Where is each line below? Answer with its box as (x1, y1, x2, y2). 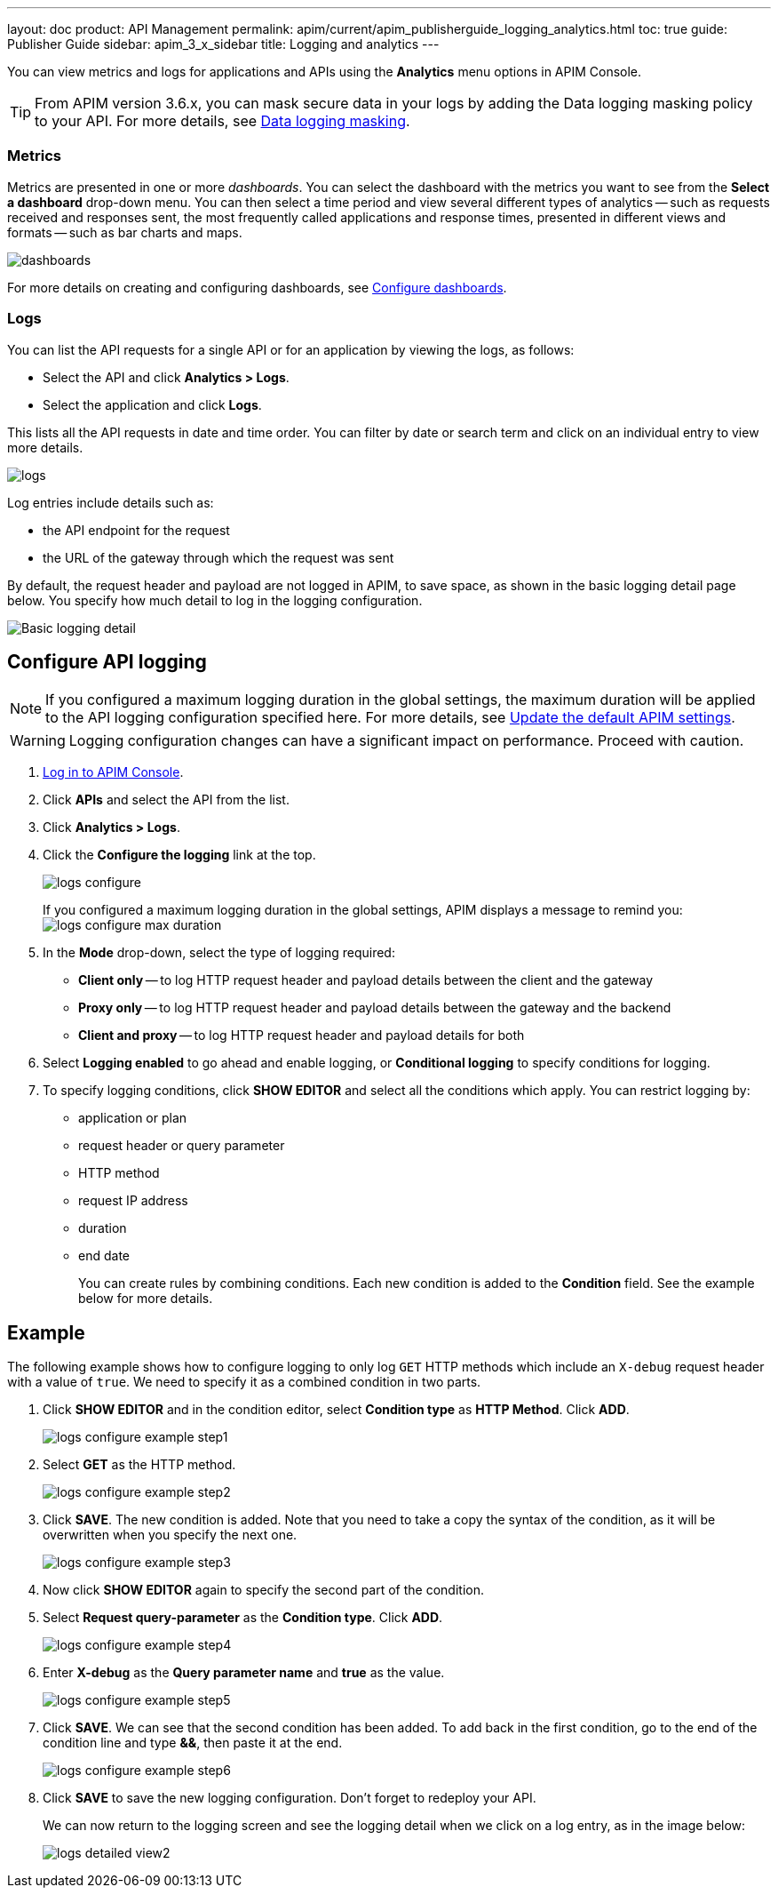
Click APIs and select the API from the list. (43, 792, 290, 808)
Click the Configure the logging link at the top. (43, 847, 316, 863)
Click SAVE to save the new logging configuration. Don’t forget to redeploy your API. (43, 1790, 536, 1806)
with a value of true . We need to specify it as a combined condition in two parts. (7, 1374, 481, 1390)
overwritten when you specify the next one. (43, 1527, 298, 1543)
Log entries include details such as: (7, 494, 214, 510)
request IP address (78, 1193, 188, 1209)
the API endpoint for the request (43, 522, 230, 538)
